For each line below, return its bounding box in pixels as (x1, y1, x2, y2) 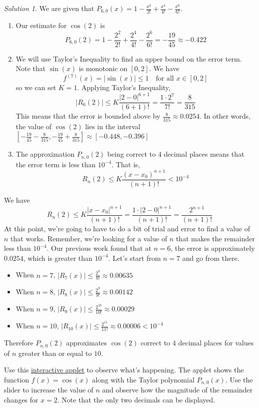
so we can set (15, 82, 56, 93)
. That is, (111, 159, 140, 169)
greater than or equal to (18, 347, 92, 358)
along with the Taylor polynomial (92, 374, 195, 384)
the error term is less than (15, 159, 96, 169)
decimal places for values (178, 337, 254, 348)
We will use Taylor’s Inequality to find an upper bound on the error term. (15, 53, 242, 64)
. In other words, (199, 111, 251, 121)
